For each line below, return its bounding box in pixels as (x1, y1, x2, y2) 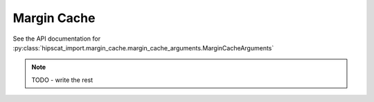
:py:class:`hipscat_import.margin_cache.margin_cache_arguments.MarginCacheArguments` (12, 43, 274, 52)
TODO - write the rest (31, 76, 93, 84)
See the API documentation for (12, 34, 100, 43)
